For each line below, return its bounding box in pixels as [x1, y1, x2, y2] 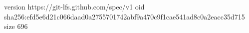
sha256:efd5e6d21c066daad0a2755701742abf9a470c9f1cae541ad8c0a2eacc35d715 [4, 11, 245, 21]
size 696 [4, 21, 28, 31]
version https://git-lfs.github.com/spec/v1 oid [4, 1, 145, 11]
